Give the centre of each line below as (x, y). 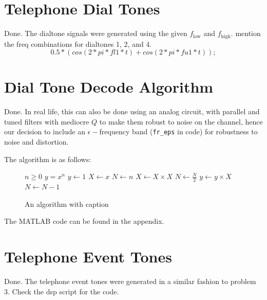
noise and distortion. (36, 142)
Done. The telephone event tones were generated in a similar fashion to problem (130, 281)
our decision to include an (45, 131)
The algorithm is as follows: (48, 159)
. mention (246, 33)
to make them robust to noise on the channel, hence (181, 121)
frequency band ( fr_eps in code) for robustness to (178, 131)
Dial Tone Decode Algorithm (109, 87)
